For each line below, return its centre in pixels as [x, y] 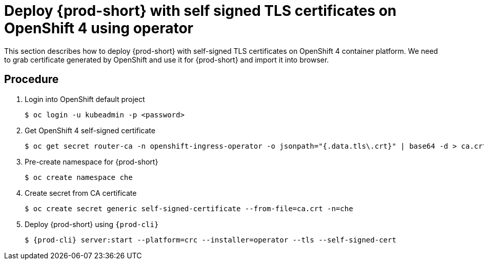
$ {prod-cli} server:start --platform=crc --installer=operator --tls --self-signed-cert [210, 240]
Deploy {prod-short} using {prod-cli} [92, 224]
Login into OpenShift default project [85, 99]
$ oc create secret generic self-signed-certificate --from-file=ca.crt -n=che [189, 208]
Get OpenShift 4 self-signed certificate [90, 130]
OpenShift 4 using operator [99, 28]
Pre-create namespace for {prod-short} [92, 161]
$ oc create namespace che [79, 177]
